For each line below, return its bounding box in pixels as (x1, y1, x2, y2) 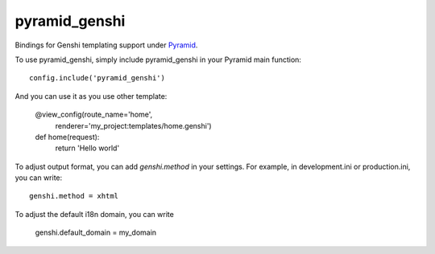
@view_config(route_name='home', (35, 109, 153, 120)
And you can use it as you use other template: (14, 91, 168, 100)
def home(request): (35, 132, 100, 141)
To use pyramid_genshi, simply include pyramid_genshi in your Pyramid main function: (14, 55, 302, 64)
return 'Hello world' (55, 143, 120, 153)
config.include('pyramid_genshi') (29, 73, 165, 83)
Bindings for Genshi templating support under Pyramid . (14, 40, 198, 50)
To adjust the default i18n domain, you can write (14, 209, 175, 219)
